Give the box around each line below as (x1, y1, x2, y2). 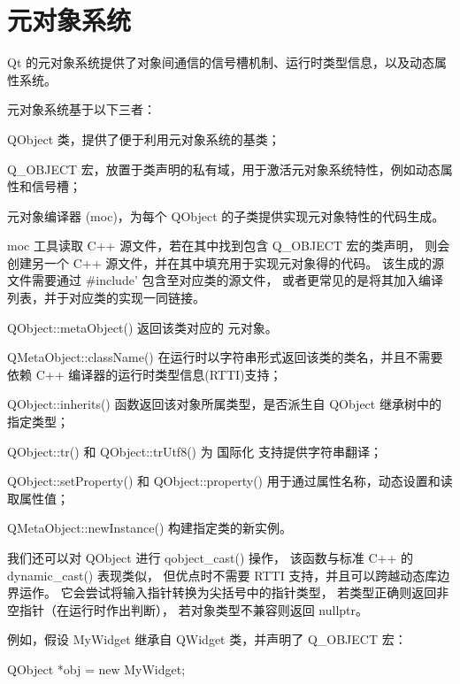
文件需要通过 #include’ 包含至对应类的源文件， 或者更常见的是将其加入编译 (7, 271, 444, 289)
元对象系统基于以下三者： (7, 100, 156, 119)
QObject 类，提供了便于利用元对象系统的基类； (7, 129, 280, 148)
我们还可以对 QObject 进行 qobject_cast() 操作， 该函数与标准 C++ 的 (7, 549, 413, 566)
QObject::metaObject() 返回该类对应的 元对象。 (7, 318, 278, 336)
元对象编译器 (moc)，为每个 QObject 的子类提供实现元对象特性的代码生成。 (7, 206, 445, 225)
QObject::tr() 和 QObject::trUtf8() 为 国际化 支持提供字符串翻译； (7, 442, 383, 460)
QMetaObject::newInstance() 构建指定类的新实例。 (7, 519, 293, 537)
